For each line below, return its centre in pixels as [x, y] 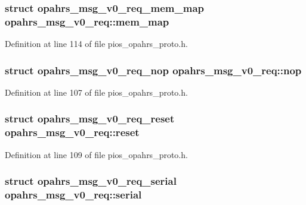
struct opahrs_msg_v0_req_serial [91, 181]
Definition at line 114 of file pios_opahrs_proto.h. [96, 44]
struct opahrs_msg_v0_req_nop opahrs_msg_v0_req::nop [153, 70]
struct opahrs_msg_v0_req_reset [90, 119]
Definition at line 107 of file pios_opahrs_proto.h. [96, 92]
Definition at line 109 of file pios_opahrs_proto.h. [96, 154]
